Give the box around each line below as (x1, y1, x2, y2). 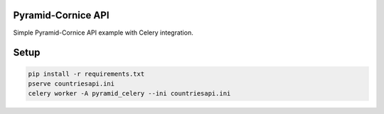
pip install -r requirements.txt (28, 69, 145, 78)
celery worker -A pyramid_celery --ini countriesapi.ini (28, 89, 231, 98)
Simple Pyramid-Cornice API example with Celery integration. (13, 28, 193, 37)
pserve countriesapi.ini (28, 79, 115, 88)
